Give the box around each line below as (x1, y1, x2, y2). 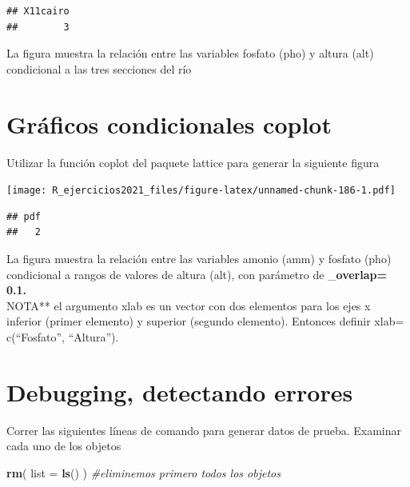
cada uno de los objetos (6, 437, 121, 454)
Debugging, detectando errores (6, 375, 353, 408)
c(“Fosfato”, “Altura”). (6, 328, 119, 345)
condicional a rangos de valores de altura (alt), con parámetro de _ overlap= (6, 265, 387, 282)
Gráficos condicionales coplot (6, 107, 332, 140)
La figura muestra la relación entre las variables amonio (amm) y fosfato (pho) (6, 249, 392, 266)
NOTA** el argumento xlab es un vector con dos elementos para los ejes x (6, 297, 371, 313)
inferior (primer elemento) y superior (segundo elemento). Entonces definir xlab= (6, 313, 404, 329)
